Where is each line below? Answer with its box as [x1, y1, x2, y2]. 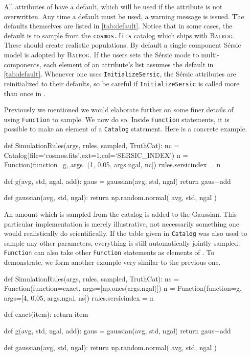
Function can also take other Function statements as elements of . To [4, 247, 214, 257]
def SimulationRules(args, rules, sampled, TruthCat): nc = [4, 140, 180, 151]
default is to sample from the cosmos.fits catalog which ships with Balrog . [4, 30, 235, 40]
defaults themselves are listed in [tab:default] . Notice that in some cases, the [4, 21, 232, 31]
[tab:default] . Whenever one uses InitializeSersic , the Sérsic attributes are [4, 69, 236, 79]
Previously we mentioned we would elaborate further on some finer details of [4, 104, 234, 115]
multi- [201, 50, 220, 60]
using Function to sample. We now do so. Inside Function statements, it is [4, 114, 229, 124]
